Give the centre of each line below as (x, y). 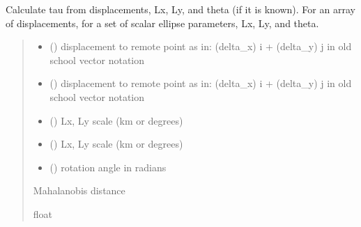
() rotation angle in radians (108, 167)
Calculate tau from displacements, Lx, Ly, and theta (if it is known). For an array (180, 9)
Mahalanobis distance (79, 190)
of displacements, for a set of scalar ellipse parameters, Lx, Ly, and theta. (162, 23)
